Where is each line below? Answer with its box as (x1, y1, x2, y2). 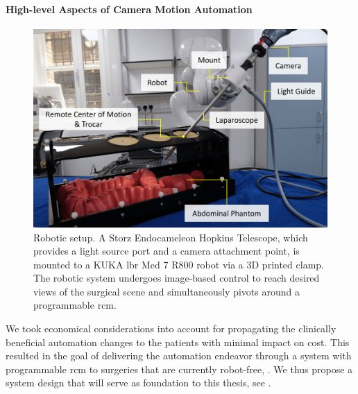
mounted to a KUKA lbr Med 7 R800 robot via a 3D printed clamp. (33, 257, 324, 271)
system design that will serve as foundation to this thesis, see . (6, 375, 271, 390)
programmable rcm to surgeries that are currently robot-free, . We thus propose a (6, 361, 353, 376)
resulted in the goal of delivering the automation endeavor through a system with (6, 348, 352, 363)
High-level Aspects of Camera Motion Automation (6, 1, 253, 16)
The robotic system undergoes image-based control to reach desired (33, 271, 320, 285)
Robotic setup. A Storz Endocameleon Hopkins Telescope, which (33, 230, 308, 244)
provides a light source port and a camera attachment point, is (33, 243, 300, 258)
